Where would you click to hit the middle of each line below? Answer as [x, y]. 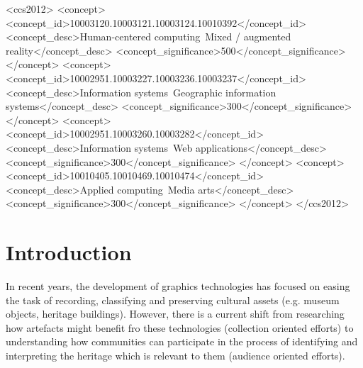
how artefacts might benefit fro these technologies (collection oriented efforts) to [180, 327]
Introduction [69, 252]
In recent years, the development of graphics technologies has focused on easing [178, 286]
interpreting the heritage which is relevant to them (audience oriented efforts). [175, 355]
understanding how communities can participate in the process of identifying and [182, 341]
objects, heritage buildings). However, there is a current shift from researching [175, 314]
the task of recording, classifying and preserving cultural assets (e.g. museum [173, 300]
